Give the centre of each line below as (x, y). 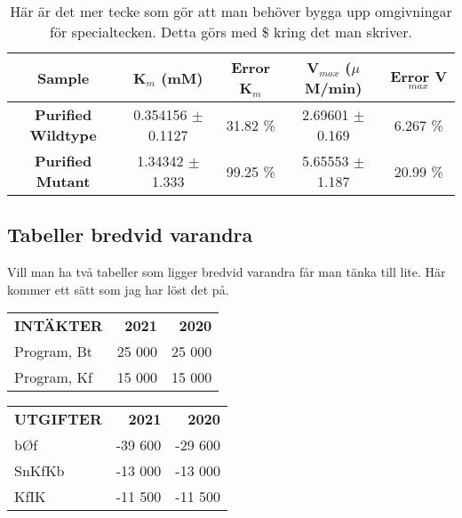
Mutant (63, 181)
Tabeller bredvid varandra (130, 235)
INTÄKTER (59, 326)
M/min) (333, 88)
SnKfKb (40, 471)
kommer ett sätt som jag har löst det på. (118, 289)
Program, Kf (53, 377)
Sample (63, 77)
